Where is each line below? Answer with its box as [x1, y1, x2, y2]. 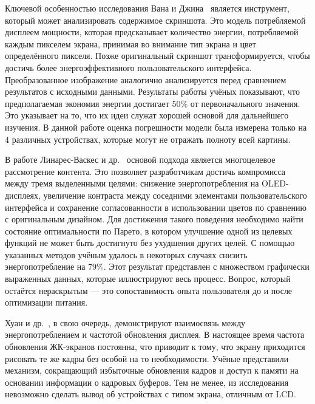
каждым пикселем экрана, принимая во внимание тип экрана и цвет [5, 37, 256, 50]
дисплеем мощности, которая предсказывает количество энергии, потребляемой [5, 26, 299, 38]
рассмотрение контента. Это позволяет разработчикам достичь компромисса [5, 165, 286, 177]
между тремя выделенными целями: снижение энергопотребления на [5, 177, 259, 190]
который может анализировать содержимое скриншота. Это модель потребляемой [5, 13, 306, 26]
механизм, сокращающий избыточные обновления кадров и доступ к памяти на [5, 364, 299, 377]
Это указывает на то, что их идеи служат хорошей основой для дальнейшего [5, 109, 289, 122]
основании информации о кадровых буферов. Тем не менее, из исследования [5, 375, 289, 388]
